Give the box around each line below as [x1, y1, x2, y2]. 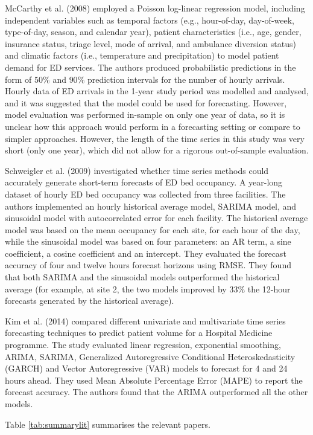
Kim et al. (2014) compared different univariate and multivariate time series [5, 314, 286, 327]
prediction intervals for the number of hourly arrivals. [87, 72, 285, 85]
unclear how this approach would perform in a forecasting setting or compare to [5, 120, 300, 132]
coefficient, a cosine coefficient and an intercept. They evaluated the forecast [5, 246, 286, 259]
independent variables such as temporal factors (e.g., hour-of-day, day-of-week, [5, 13, 294, 26]
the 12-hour [247, 282, 291, 295]
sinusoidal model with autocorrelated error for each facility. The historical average [5, 211, 308, 224]
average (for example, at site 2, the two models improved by [5, 282, 227, 295]
